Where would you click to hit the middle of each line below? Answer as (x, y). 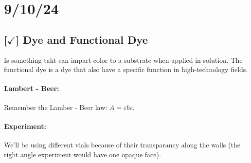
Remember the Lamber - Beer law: (56, 107)
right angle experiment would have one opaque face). (82, 154)
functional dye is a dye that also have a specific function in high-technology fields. (126, 69)
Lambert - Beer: (32, 88)
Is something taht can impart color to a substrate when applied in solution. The (123, 60)
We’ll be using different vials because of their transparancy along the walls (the (122, 144)
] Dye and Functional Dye (82, 39)
